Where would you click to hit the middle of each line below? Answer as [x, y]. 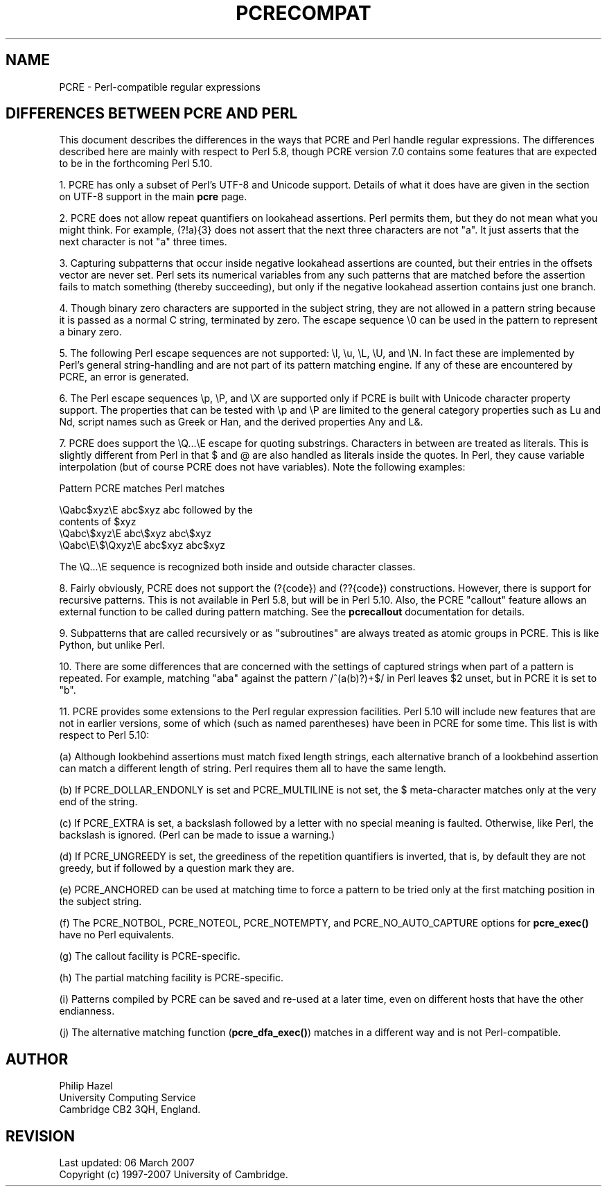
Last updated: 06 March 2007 [127, 1163]
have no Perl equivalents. [117, 935]
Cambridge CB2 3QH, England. [130, 1110]
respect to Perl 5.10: [104, 735]
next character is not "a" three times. [143, 242]
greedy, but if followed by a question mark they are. [177, 868]
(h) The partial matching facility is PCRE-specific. [171, 978]
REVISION [40, 1136]
